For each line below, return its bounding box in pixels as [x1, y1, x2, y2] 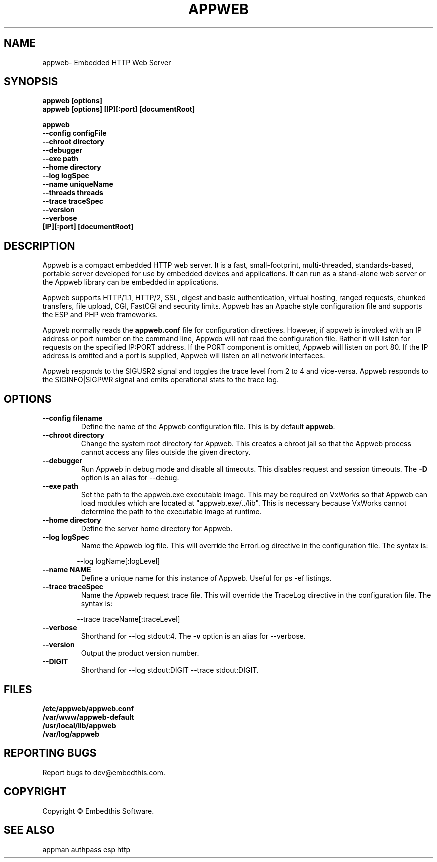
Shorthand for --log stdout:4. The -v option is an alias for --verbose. [81, 632, 306, 641]
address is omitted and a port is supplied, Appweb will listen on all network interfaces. [42, 351, 325, 360]
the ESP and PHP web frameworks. [42, 310, 158, 319]
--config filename [42, 414, 103, 423]
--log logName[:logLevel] [77, 557, 160, 566]
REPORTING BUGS [4, 747, 97, 760]
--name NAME [42, 565, 91, 574]
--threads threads [42, 188, 103, 197]
